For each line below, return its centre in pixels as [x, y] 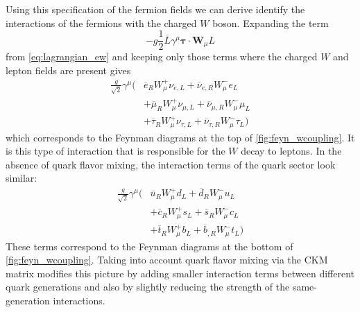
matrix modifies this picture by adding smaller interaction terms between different [180, 273]
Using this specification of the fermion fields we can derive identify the [155, 9]
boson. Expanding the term [271, 23]
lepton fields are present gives [68, 70]
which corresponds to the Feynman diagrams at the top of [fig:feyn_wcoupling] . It [180, 137]
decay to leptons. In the [291, 151]
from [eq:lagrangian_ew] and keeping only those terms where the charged [162, 57]
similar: [22, 178]
